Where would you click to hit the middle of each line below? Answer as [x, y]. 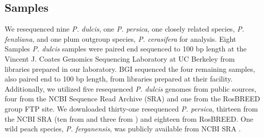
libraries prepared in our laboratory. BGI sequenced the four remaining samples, [130, 68]
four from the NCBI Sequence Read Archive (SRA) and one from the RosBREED [133, 99]
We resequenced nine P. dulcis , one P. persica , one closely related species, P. [124, 29]
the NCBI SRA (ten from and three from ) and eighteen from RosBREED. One [129, 118]
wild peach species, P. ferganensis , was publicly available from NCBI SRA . [123, 129]
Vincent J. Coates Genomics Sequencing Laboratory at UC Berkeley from [120, 58]
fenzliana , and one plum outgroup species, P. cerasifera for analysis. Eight [121, 38]
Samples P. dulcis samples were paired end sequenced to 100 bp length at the [126, 49]
